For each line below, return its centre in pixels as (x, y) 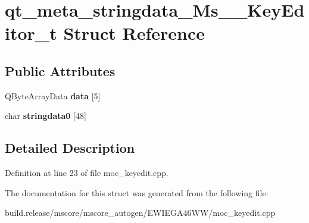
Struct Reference (134, 33)
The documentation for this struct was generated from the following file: (137, 192)
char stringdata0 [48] (46, 116)
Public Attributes (60, 70)
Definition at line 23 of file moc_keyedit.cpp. (87, 173)
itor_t (31, 33)
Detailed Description (70, 148)
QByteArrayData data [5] (53, 95)
